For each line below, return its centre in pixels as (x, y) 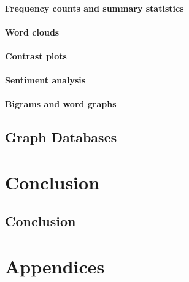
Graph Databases (61, 137)
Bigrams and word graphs (61, 104)
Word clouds (32, 32)
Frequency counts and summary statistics (94, 8)
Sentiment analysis (45, 80)
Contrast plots (36, 55)
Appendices (55, 266)
